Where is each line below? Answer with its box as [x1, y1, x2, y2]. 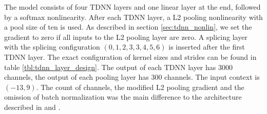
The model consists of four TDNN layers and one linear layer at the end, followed [4, 2, 261, 12]
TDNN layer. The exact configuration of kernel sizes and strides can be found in [4, 51, 257, 62]
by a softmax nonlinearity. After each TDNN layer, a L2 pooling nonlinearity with [4, 11, 263, 22]
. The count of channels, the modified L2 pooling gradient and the [36, 81, 244, 92]
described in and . [4, 101, 61, 112]
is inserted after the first [168, 41, 245, 52]
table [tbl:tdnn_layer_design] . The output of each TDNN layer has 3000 [4, 61, 233, 72]
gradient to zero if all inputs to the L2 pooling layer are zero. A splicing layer [4, 31, 247, 42]
